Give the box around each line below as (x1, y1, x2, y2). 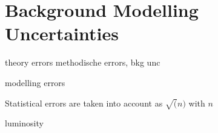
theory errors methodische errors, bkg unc (5, 56, 160, 69)
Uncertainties (5, 21, 119, 46)
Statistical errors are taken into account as (5, 96, 163, 109)
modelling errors (5, 76, 65, 88)
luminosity (5, 117, 44, 129)
